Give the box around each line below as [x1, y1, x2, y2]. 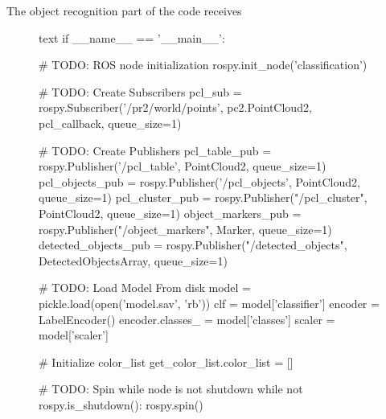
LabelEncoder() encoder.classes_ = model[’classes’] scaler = [39, 310, 335, 327]
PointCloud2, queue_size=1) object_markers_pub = [39, 204, 302, 221]
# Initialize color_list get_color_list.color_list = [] [39, 353, 294, 370]
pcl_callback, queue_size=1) [39, 114, 182, 131]
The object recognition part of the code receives [6, 2, 242, 18]
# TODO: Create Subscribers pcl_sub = [39, 83, 242, 100]
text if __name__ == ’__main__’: [39, 29, 225, 46]
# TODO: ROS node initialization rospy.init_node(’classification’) [39, 56, 368, 73]
